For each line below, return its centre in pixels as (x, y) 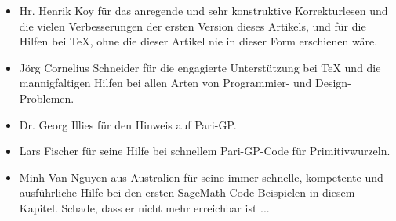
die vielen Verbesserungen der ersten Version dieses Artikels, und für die (193, 25)
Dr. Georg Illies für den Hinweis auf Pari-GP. (128, 124)
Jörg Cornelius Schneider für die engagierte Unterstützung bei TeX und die (200, 67)
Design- (333, 83)
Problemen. (47, 98)
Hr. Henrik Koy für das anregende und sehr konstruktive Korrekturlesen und (203, 10)
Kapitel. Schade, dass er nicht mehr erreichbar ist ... (144, 207)
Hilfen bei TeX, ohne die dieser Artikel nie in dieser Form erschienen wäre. (198, 41)
